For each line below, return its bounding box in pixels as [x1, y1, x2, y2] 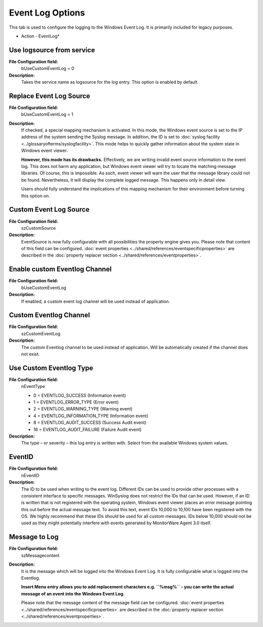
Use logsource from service [9, 46, 95, 54]
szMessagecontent [21, 553, 60, 558]
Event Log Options [9, 7, 85, 18]
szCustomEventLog [21, 331, 61, 336]
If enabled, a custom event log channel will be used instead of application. [21, 298, 170, 304]
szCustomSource [21, 225, 56, 231]
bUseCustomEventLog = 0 [21, 66, 75, 72]
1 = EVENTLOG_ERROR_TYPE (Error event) [33, 399, 119, 405]
